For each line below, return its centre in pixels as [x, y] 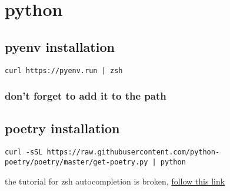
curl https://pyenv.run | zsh [64, 70]
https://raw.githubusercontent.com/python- [133, 152]
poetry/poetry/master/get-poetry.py [76, 162]
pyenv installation [60, 46]
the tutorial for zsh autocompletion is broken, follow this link [115, 181]
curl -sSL [24, 152]
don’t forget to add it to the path [86, 96]
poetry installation [62, 128]
